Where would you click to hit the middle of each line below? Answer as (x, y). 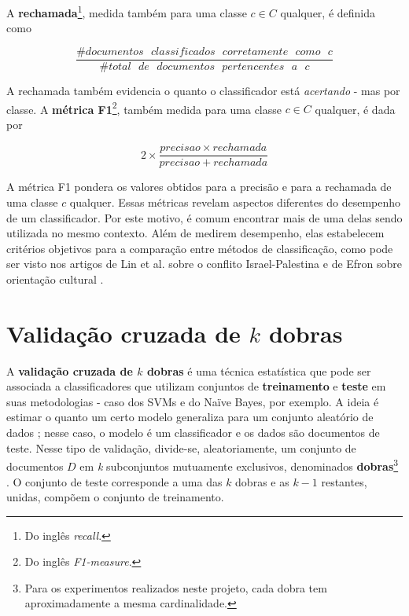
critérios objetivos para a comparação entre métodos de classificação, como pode (200, 248)
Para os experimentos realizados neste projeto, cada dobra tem (176, 587)
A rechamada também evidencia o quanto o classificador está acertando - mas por (203, 90)
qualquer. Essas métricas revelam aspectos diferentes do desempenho (235, 202)
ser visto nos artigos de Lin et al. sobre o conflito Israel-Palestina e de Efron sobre (204, 264)
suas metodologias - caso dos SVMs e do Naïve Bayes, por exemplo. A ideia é (193, 401)
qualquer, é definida (328, 12)
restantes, (344, 481)
